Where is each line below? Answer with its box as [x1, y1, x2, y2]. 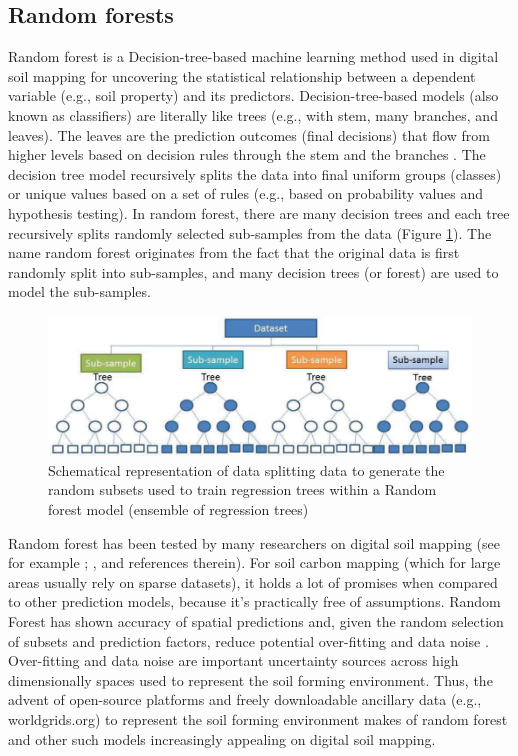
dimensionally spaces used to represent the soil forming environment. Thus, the [8, 669, 493, 690]
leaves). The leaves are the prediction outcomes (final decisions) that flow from [8, 124, 490, 145]
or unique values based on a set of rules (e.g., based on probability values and [8, 183, 484, 204]
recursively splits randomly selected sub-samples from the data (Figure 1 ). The [8, 222, 492, 243]
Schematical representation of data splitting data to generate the [48, 459, 445, 480]
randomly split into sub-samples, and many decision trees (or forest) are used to [8, 261, 499, 282]
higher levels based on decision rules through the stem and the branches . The [8, 144, 486, 165]
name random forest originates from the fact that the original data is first [8, 242, 460, 263]
